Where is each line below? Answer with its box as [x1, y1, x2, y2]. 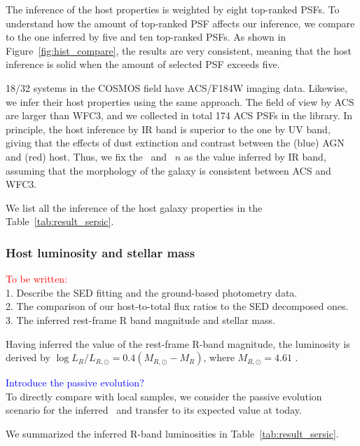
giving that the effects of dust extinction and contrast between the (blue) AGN [6, 135, 345, 150]
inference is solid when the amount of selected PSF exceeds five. [6, 57, 280, 72]
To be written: [6, 271, 67, 286]
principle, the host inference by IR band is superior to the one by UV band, [6, 121, 331, 136]
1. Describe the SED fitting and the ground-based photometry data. [6, 285, 298, 299]
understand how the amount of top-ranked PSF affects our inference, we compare [6, 15, 355, 30]
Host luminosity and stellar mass [6, 243, 195, 261]
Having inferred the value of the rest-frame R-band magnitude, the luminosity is [6, 336, 350, 351]
